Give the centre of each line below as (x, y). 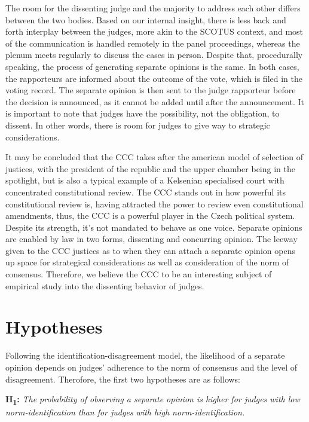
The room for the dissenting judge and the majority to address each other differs (153, 8)
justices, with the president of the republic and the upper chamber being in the (150, 168)
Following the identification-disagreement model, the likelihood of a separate (145, 355)
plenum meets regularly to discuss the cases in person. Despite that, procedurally (154, 55)
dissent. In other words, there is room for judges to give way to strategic (138, 125)
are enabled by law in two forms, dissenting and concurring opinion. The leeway (152, 239)
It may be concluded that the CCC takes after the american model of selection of (154, 157)
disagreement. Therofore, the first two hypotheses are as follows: (123, 379)
